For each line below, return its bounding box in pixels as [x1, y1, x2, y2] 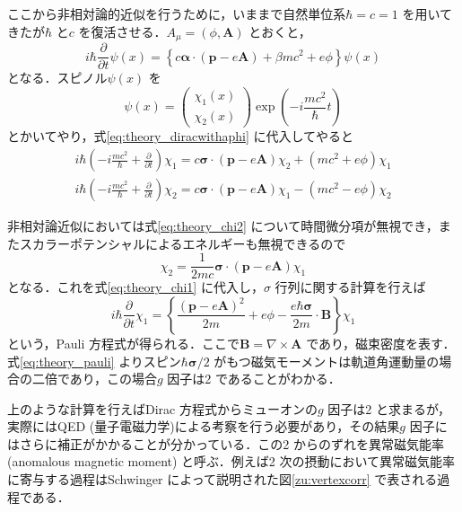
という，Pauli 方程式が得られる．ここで [7, 333, 240, 352]
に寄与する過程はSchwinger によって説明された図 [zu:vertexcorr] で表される [7, 470, 438, 489]
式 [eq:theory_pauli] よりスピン [7, 351, 181, 370]
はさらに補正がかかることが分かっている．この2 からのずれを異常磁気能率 [7, 434, 444, 453]
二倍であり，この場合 [31, 369, 157, 388]
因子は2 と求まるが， [327, 399, 451, 418]
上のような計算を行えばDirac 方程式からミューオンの [7, 399, 318, 418]
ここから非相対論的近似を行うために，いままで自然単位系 [7, 4, 346, 22]
